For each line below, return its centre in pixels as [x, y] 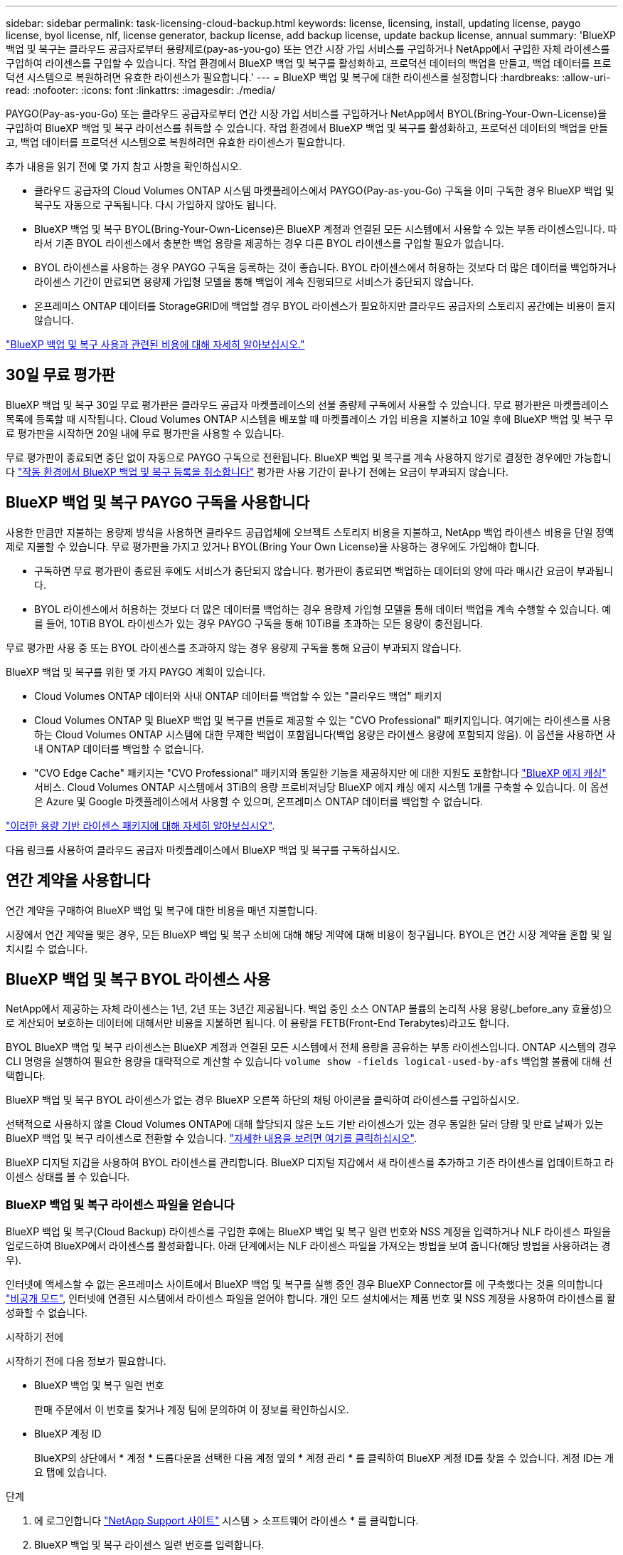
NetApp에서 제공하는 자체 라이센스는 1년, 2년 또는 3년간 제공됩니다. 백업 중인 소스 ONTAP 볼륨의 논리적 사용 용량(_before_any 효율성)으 [309, 1009]
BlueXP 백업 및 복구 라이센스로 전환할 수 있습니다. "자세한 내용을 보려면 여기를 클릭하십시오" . [211, 1138]
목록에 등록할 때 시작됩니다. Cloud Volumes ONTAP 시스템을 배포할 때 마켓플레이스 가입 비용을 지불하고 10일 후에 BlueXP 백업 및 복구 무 [310, 419]
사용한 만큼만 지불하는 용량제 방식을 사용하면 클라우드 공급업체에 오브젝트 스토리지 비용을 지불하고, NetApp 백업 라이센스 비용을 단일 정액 [310, 532]
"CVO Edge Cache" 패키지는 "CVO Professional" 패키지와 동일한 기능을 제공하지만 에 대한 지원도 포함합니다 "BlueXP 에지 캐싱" [320, 773]
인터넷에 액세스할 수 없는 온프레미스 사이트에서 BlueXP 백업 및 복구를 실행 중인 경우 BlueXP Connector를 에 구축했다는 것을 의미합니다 [304, 1284]
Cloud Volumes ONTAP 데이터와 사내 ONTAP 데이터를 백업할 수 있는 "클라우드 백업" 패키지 [238, 696]
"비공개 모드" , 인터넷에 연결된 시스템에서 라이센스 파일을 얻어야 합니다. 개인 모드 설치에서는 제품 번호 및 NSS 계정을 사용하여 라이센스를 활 [311, 1299]
